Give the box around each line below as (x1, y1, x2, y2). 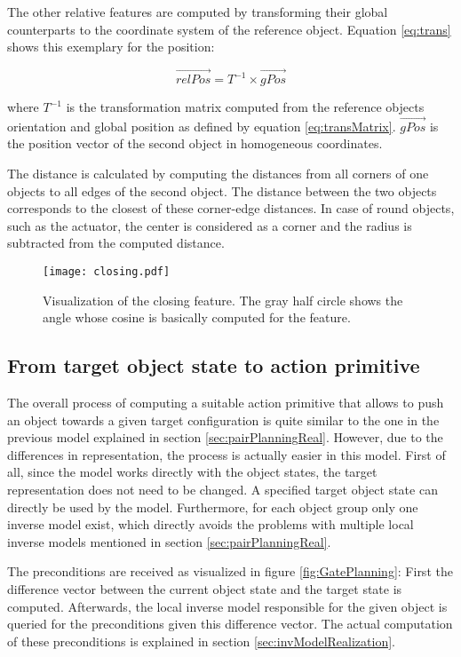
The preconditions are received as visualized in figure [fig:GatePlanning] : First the (7, 562, 453, 581)
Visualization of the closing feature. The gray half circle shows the (43, 290, 403, 309)
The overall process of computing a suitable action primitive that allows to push (7, 393, 444, 412)
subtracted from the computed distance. (7, 234, 225, 252)
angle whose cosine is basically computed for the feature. (43, 308, 351, 327)
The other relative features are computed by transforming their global (7, 3, 388, 20)
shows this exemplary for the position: (7, 37, 215, 56)
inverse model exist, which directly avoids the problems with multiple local (7, 515, 414, 534)
